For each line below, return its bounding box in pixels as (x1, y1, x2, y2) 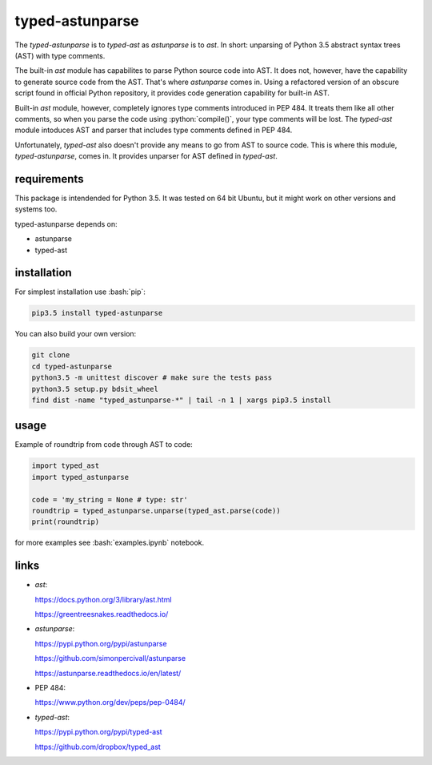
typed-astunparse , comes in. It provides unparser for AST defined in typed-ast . (14, 151, 278, 161)
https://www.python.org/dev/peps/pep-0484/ (34, 698, 186, 707)
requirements (14, 172, 84, 186)
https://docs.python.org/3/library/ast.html (34, 594, 172, 604)
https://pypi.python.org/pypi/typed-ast (34, 727, 163, 737)
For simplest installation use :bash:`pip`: (14, 287, 146, 296)
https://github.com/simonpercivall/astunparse (34, 654, 186, 663)
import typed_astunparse (31, 473, 130, 481)
